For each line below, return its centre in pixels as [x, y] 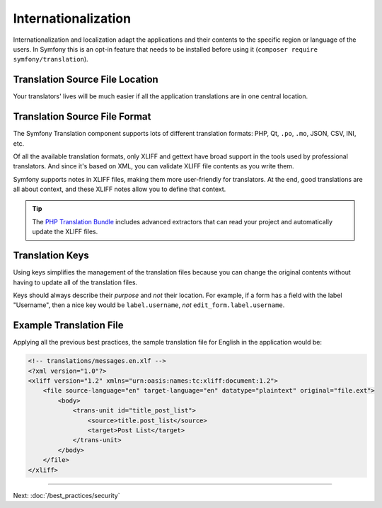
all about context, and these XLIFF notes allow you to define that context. [120, 189]
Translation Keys [51, 256]
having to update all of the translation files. [75, 282]
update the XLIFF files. [65, 232]
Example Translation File [68, 325]
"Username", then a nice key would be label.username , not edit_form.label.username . [149, 305]
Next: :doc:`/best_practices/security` [66, 495]
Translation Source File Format [82, 117]
